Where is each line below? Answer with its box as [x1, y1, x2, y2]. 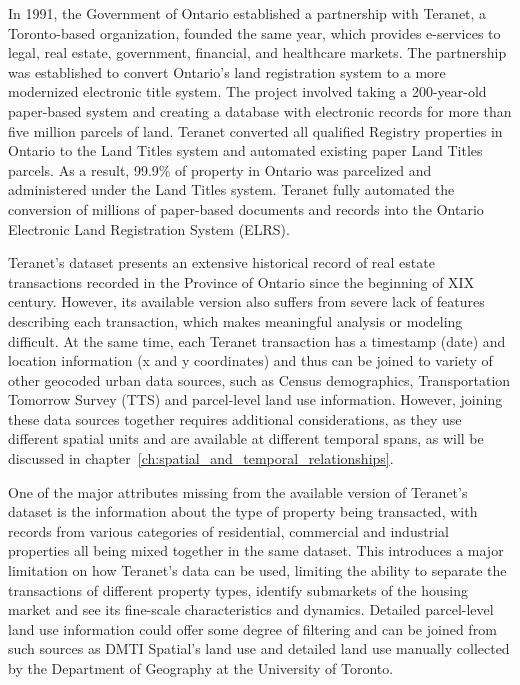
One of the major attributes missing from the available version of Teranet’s [8, 481, 468, 502]
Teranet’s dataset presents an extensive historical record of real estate [8, 252, 435, 273]
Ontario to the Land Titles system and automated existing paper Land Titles [8, 140, 483, 161]
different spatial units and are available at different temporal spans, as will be [8, 428, 484, 449]
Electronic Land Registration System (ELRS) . [8, 218, 290, 239]
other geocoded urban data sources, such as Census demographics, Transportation [8, 369, 511, 390]
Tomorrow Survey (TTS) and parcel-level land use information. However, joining [8, 389, 503, 410]
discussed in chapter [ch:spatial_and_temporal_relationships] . [8, 448, 394, 469]
